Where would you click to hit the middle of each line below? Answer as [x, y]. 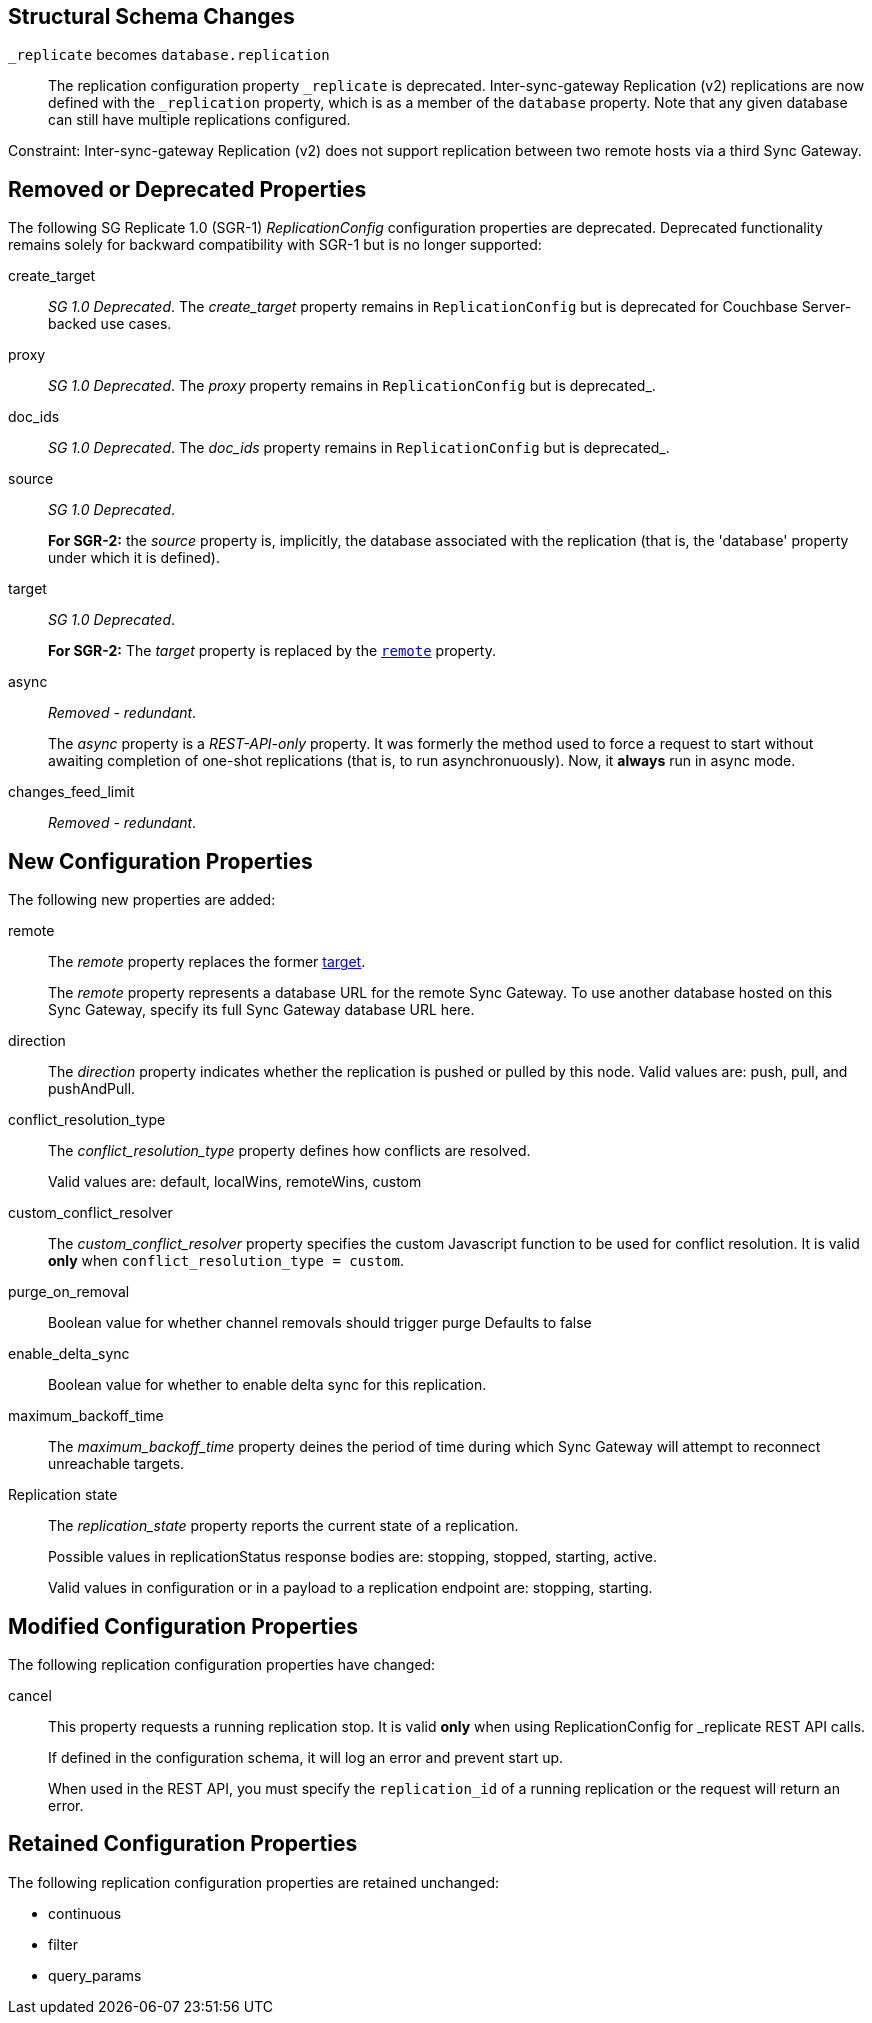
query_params [95, 1975]
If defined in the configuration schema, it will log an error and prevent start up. [306, 1757]
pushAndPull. [92, 1089]
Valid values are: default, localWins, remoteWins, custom [235, 1182]
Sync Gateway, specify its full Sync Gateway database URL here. [261, 1010]
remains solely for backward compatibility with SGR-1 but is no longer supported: [275, 245]
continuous [85, 1913]
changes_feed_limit [71, 792]
